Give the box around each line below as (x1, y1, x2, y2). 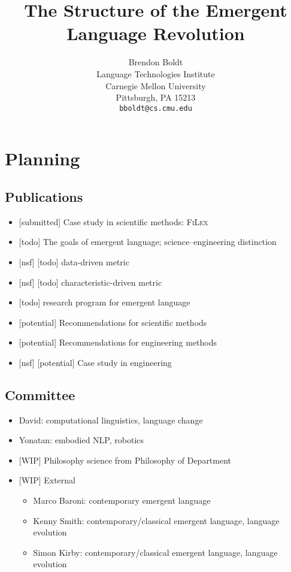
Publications (5, 187, 83, 205)
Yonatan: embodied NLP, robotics (19, 434, 144, 446)
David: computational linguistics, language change (19, 413, 203, 426)
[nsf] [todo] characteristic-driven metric (19, 276, 162, 288)
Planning (5, 146, 80, 171)
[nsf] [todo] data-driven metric (19, 255, 129, 268)
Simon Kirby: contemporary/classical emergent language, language (33, 546, 278, 558)
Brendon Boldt (128, 56, 183, 68)
